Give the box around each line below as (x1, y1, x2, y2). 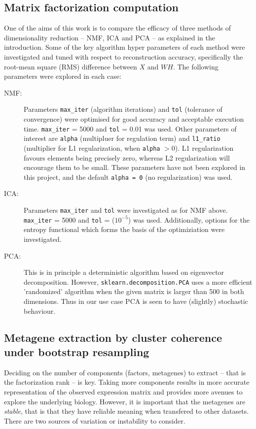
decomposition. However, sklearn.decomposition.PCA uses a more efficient (24, 276, 253, 287)
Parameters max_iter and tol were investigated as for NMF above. (24, 205, 228, 215)
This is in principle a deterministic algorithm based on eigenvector (24, 267, 224, 277)
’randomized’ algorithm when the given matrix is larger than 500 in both (24, 286, 244, 297)
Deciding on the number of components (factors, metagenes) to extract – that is (4, 367, 246, 377)
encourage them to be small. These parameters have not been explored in (24, 162, 246, 172)
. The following (173, 61, 219, 71)
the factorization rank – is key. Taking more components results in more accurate (4, 377, 250, 387)
